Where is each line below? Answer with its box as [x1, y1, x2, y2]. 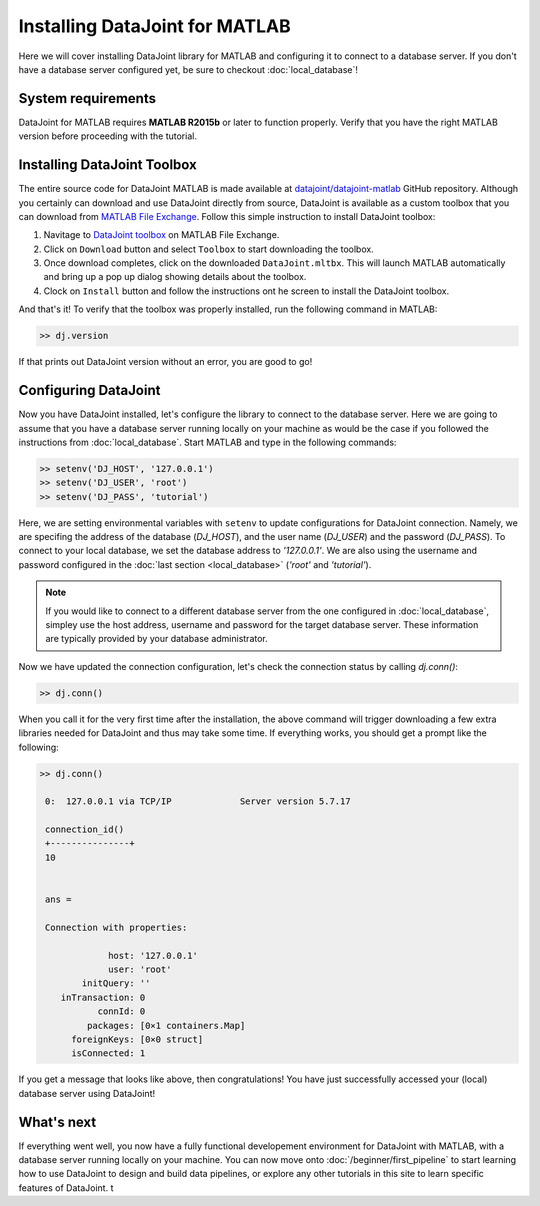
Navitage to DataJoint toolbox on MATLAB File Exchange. [43, 229, 280, 241]
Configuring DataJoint [18, 382, 161, 399]
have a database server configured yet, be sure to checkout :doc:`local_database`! [18, 63, 359, 75]
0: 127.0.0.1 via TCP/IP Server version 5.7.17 [45, 796, 351, 807]
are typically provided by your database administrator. [45, 633, 269, 645]
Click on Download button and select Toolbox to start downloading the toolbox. [43, 243, 374, 255]
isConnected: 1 [71, 1048, 146, 1059]
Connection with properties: [45, 921, 188, 933]
